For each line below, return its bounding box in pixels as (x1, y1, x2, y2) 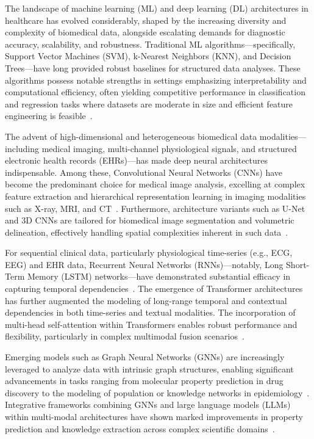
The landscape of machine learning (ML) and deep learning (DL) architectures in (5, 2, 309, 14)
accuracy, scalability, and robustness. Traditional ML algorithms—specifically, (5, 37, 296, 50)
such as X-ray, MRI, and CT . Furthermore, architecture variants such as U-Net (5, 201, 305, 214)
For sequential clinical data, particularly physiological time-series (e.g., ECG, (5, 246, 293, 259)
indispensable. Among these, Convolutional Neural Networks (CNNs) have (5, 165, 283, 178)
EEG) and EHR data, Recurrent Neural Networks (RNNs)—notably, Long (5, 258, 284, 270)
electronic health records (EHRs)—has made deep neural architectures (5, 154, 268, 167)
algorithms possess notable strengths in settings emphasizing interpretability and (5, 73, 307, 86)
